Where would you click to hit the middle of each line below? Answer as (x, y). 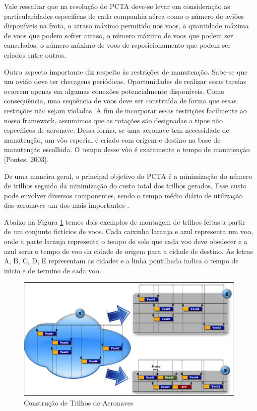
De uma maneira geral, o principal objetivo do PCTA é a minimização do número (128, 176)
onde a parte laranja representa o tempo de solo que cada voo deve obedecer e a (126, 241)
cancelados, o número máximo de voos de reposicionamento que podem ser (117, 45)
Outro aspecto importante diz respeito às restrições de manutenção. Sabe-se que (126, 71)
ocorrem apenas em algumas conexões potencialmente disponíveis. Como (114, 91)
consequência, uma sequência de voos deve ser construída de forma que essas (120, 101)
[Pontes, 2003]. (26, 159)
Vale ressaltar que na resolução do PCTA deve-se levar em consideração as (117, 6)
